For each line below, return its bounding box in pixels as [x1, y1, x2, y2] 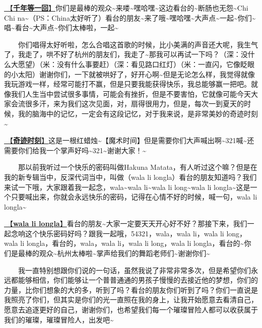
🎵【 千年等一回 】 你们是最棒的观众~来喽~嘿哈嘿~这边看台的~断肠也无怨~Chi [4, 3, 248, 13]
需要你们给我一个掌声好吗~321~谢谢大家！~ [4, 145, 147, 155]
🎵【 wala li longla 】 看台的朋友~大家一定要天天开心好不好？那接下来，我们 [4, 218, 247, 229]
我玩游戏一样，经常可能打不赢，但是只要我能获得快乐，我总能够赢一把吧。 [4, 79, 251, 89]
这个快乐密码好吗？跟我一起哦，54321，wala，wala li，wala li [25, 228, 224, 238]
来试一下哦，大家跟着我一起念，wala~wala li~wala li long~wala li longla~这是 [4, 181, 250, 192]
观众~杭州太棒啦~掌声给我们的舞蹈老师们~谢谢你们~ [39, 248, 211, 258]
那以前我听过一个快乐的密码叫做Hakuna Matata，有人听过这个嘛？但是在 [18, 162, 257, 172]
